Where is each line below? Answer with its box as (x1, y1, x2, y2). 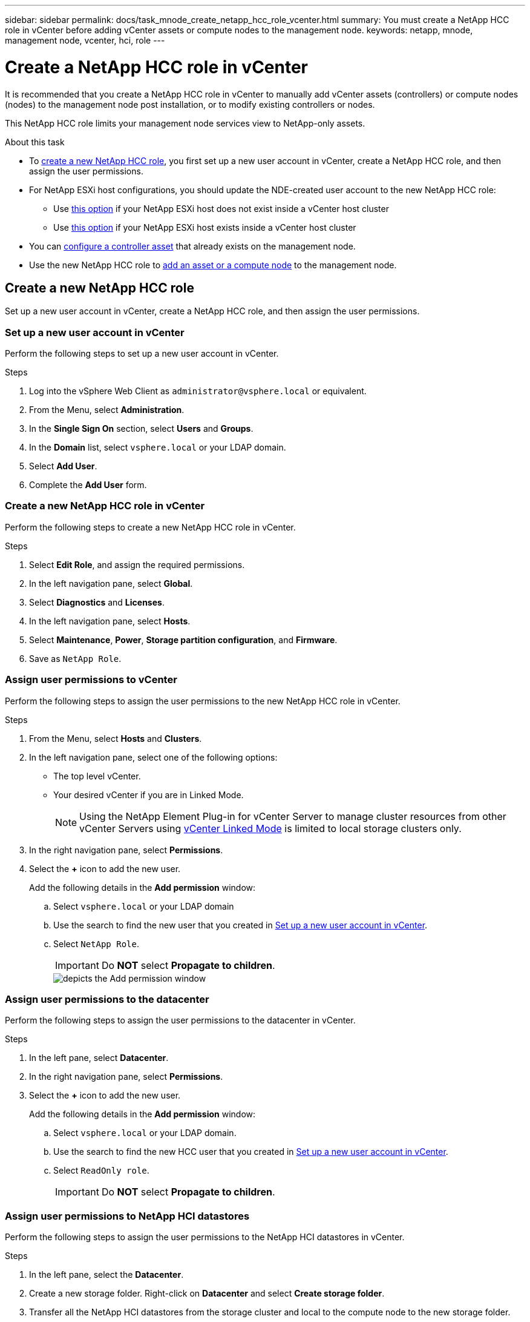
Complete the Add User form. (29, 480, 147, 491)
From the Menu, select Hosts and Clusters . (29, 733, 202, 744)
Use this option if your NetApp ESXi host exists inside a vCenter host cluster (53, 222, 356, 233)
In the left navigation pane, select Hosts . (29, 615, 191, 626)
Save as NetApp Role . (29, 653, 122, 664)
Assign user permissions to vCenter (5, 673, 177, 686)
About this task (5, 136, 65, 147)
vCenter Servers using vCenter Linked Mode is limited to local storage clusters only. (79, 822, 462, 835)
